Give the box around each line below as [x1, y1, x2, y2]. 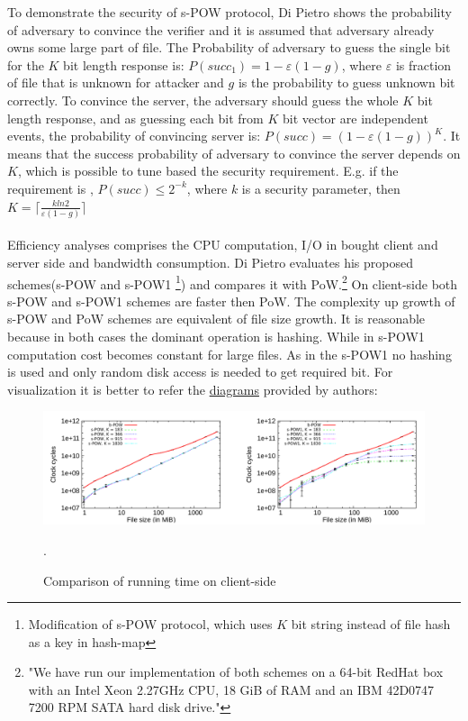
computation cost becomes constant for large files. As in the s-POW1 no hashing [7, 344, 452, 363]
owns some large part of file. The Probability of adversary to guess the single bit [7, 38, 451, 57]
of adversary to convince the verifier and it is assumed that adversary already [7, 20, 435, 39]
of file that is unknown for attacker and [7, 73, 224, 92]
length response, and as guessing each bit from [7, 108, 264, 127]
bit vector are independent [282, 108, 428, 127]
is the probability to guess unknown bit [238, 73, 455, 92]
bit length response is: [63, 55, 184, 74]
